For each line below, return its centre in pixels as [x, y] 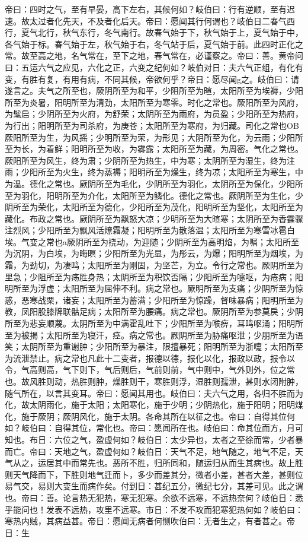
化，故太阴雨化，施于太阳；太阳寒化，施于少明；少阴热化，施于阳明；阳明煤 [154, 405]
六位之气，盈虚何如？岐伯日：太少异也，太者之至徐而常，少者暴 [179, 439]
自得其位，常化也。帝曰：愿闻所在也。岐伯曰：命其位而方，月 [174, 428]
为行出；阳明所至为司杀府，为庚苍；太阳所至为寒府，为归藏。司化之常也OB [152, 125]
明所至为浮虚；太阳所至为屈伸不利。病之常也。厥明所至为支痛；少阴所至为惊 [154, 288]
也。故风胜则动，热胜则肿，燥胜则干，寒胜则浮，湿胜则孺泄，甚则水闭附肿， [154, 381]
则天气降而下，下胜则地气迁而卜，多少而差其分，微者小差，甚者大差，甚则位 [154, 474]
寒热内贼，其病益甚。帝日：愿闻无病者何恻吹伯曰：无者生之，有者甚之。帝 [150, 521]
